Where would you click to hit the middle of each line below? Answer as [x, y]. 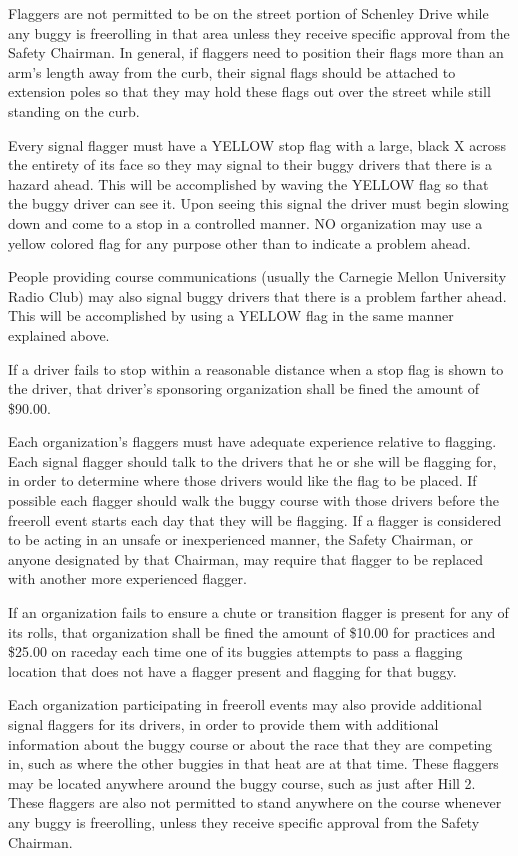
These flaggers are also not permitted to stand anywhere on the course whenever [255, 802]
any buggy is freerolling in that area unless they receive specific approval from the [259, 32]
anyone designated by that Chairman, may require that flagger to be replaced [246, 558]
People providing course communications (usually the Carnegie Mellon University [257, 276]
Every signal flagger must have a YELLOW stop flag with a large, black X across [257, 144]
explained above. [59, 334]
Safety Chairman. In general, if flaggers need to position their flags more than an [256, 52]
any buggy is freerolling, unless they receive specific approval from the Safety [244, 821]
